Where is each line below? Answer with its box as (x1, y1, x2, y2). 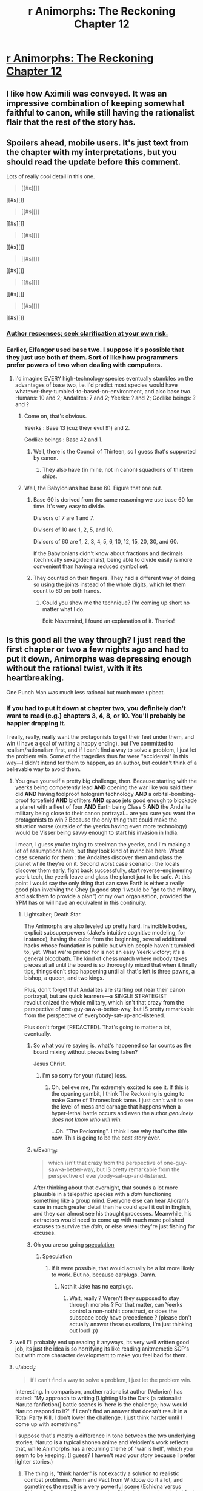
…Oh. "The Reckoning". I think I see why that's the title (51, 1127, 187, 1135)
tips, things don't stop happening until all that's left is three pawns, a (24, 967, 195, 975)
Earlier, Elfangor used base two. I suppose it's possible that (6, 345, 184, 354)
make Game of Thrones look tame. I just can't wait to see (51, 1096, 194, 1104)
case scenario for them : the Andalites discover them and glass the (15, 853, 182, 861)
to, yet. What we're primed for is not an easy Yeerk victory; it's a (24, 948, 185, 955)
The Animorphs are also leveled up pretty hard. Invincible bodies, (24, 922, 187, 930)
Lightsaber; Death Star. (24, 910, 82, 918)
